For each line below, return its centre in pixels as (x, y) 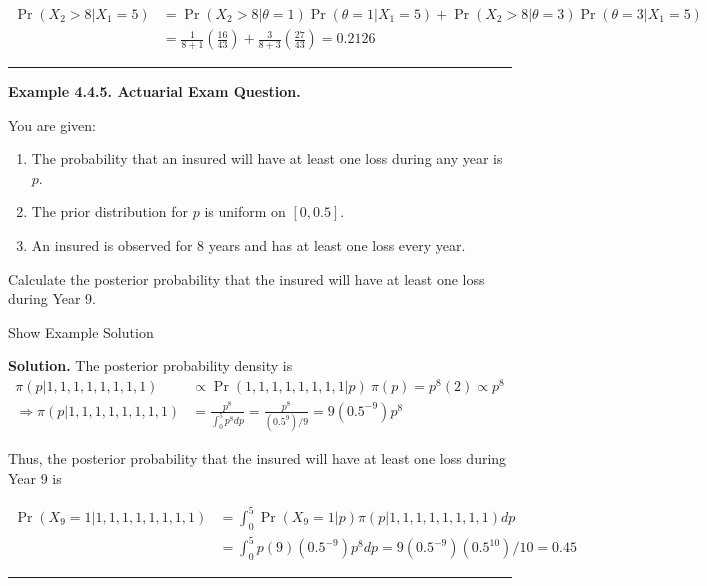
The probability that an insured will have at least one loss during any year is (267, 158)
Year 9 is (35, 477)
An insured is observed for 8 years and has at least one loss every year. (248, 245)
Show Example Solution (81, 331)
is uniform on (245, 211)
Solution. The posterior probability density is (150, 365)
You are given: (52, 124)
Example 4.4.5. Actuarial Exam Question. (154, 91)
